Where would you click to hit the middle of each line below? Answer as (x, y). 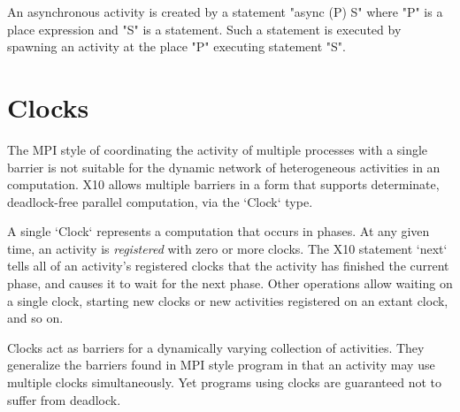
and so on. (35, 318)
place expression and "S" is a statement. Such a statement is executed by (204, 29)
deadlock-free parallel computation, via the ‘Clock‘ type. (160, 201)
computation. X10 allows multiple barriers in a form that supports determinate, (223, 184)
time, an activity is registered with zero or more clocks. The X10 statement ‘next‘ (227, 248)
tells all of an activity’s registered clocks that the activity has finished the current (228, 266)
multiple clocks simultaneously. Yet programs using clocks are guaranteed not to (224, 382)
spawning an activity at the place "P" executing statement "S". (176, 46)
